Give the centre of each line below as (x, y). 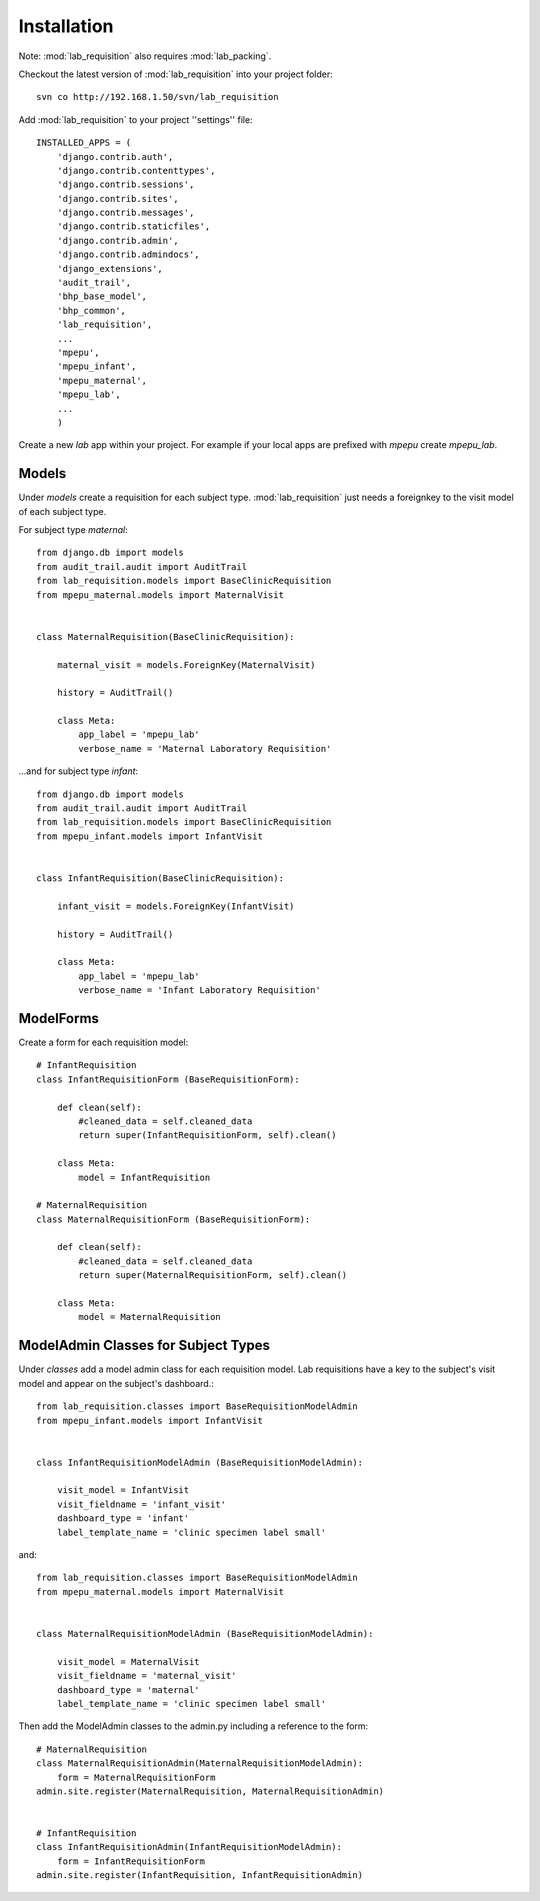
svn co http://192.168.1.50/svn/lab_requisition (157, 97)
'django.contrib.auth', (115, 156)
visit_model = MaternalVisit (128, 1661)
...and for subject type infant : (78, 771)
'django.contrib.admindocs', (128, 254)
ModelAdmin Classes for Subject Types (144, 1345)
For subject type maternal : (73, 529)
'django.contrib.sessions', (125, 184)
